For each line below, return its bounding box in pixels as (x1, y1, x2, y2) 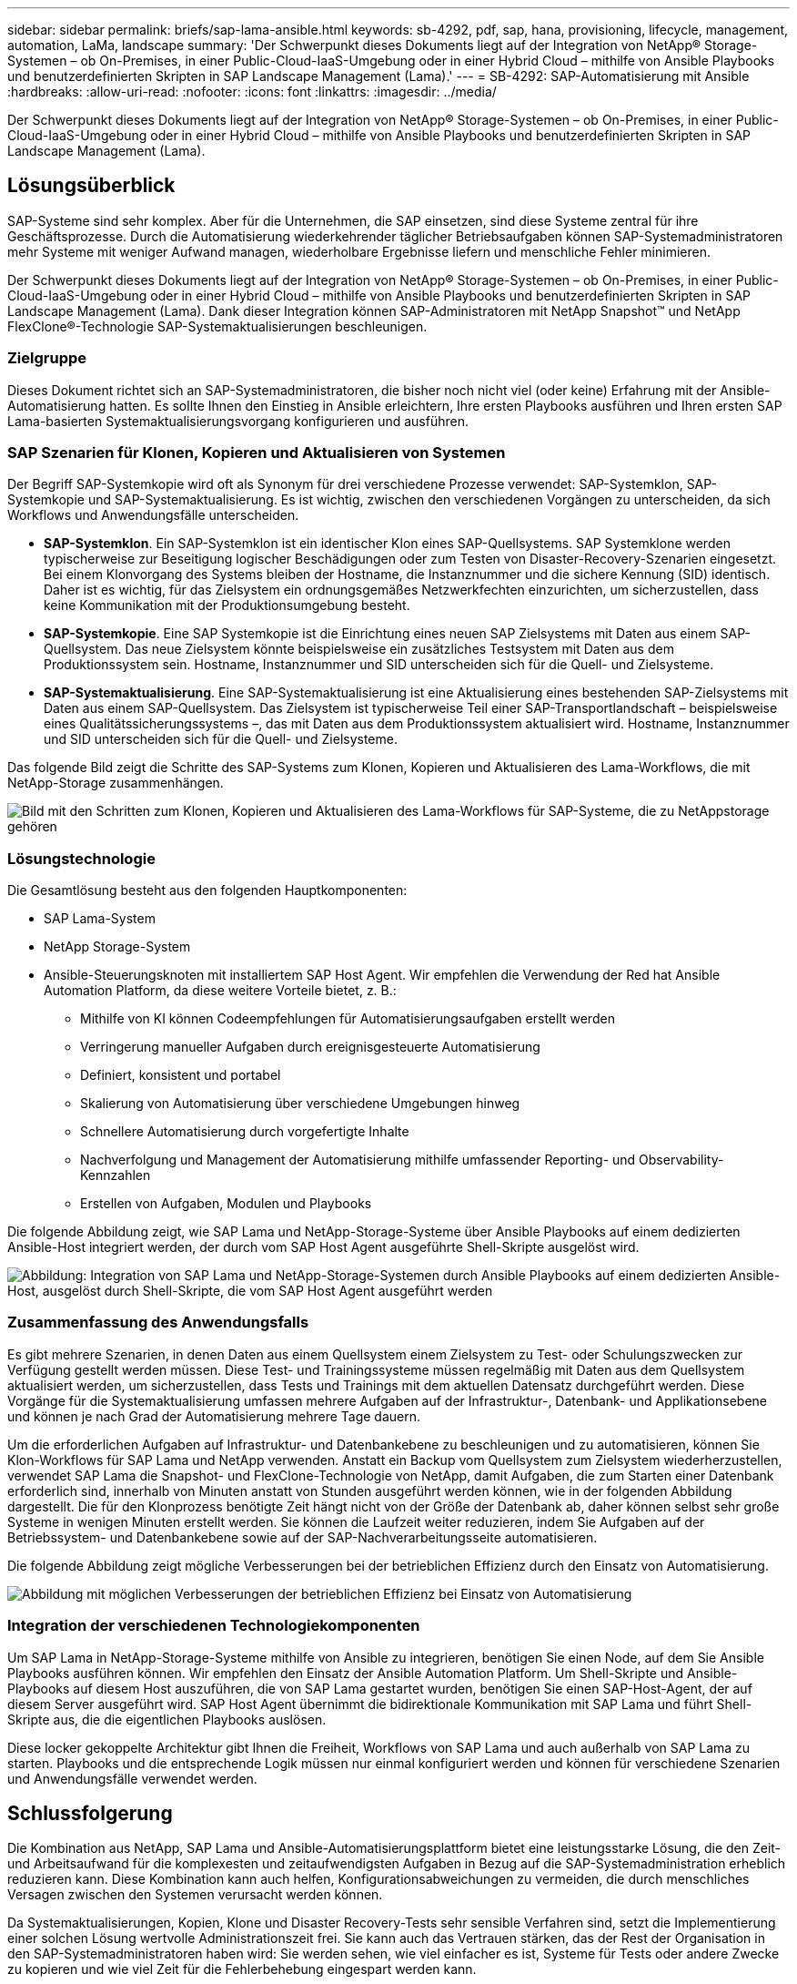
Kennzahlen (80, 1167, 151, 1184)
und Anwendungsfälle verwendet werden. (7, 1770, 257, 1786)
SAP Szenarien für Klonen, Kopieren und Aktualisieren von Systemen (7, 443, 506, 462)
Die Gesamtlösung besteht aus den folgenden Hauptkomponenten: (7, 882, 408, 899)
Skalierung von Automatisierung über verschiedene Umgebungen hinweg (80, 1095, 520, 1112)
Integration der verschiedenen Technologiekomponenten (7, 1616, 420, 1635)
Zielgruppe (7, 349, 87, 368)
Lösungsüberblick (7, 174, 176, 198)
